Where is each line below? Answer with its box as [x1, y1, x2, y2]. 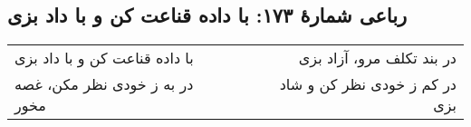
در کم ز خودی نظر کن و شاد [279, 73, 457, 95]
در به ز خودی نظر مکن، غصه [14, 73, 194, 95]
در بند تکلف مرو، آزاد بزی [298, 47, 457, 69]
